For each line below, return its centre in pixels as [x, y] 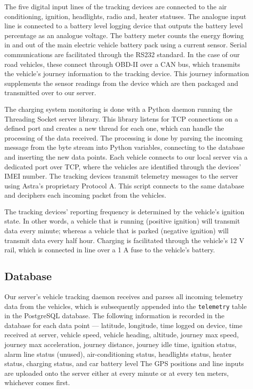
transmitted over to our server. [50, 92]
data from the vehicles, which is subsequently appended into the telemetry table [126, 306]
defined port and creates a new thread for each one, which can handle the [114, 128]
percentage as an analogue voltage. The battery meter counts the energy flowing [124, 35]
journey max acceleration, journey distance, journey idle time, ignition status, [121, 344]
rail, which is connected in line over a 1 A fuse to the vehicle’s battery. [110, 250]
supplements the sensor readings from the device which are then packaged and [121, 83]
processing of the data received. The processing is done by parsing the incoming [124, 137]
